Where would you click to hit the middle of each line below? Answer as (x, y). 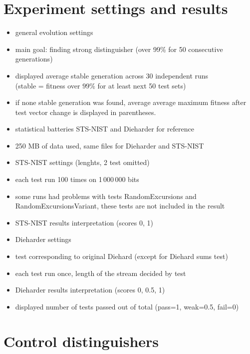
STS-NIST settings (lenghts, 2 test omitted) (82, 162)
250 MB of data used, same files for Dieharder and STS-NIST (110, 145)
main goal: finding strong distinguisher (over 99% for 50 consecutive (119, 49)
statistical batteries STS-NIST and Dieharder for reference (105, 129)
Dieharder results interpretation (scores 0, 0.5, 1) (90, 290)
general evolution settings (54, 32)
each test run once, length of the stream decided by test (101, 273)
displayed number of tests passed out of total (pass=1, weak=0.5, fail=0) (127, 306)
